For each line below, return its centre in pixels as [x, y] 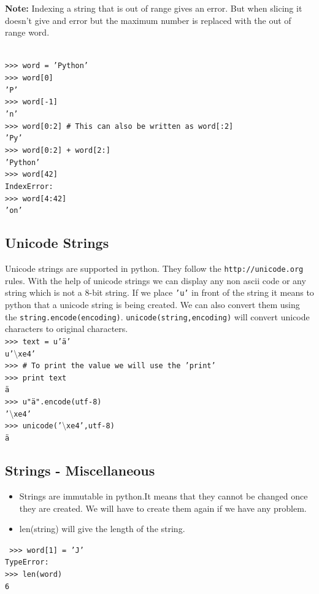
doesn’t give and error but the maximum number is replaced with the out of [148, 20]
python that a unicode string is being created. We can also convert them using [152, 305]
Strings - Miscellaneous [80, 470]
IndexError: [29, 186]
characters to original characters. [67, 329]
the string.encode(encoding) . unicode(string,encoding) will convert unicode [157, 316]
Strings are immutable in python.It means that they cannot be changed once [163, 496]
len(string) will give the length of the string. [102, 529]
